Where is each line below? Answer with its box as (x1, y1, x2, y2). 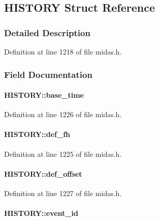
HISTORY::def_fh (4, 129, 71, 140)
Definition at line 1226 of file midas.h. (4, 109, 122, 120)
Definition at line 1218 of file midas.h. (4, 46, 122, 57)
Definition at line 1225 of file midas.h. (4, 148, 122, 159)
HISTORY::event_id (4, 208, 78, 218)
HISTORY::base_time (4, 90, 84, 100)
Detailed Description (4, 26, 90, 39)
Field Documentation (4, 68, 92, 80)
